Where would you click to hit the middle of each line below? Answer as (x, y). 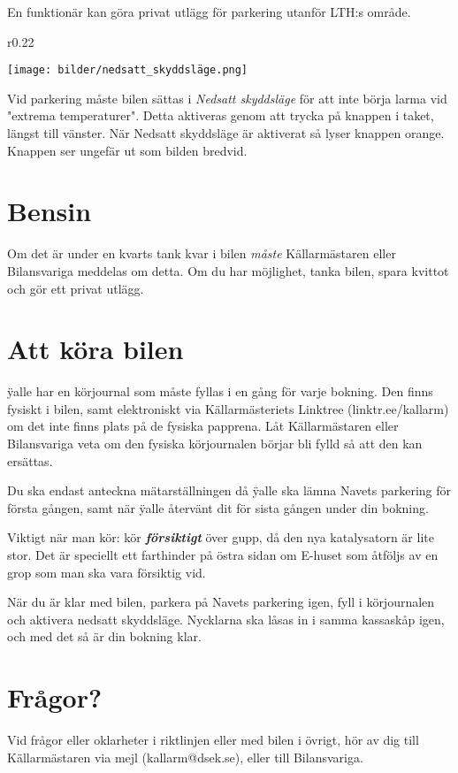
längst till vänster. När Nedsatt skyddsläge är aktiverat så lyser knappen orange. (226, 133)
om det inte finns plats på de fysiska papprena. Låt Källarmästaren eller (203, 426)
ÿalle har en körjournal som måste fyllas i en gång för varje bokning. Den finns (220, 391)
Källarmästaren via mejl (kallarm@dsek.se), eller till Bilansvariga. (185, 757)
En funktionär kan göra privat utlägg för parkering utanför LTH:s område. (209, 11)
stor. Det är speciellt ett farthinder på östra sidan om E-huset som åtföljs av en (223, 555)
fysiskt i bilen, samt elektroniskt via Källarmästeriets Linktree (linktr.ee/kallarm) (228, 408)
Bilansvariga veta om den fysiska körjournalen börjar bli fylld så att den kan (215, 444)
